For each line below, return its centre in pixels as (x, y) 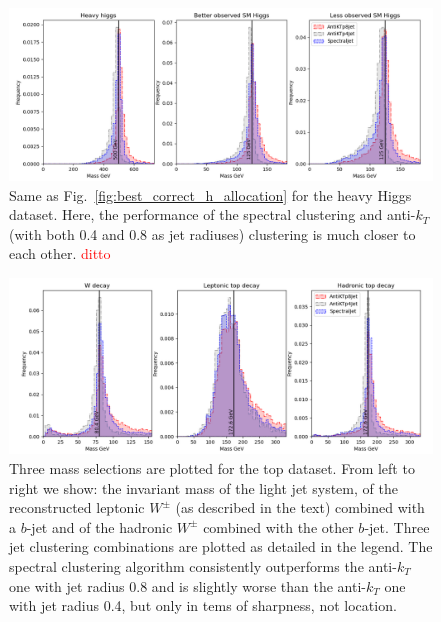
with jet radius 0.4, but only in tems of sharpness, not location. (203, 605)
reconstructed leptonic (77, 507)
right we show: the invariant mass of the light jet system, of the (203, 487)
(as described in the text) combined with (300, 507)
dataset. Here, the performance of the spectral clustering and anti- (212, 214)
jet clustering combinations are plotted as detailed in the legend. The (221, 546)
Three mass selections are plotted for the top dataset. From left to (212, 468)
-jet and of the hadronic (99, 526)
